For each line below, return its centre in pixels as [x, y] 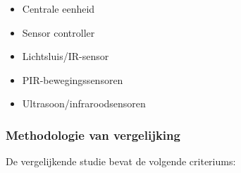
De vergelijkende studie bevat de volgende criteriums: [121, 161]
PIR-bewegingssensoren [73, 79]
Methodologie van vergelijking [93, 135]
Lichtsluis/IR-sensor [66, 56]
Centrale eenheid [58, 8]
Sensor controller [58, 32]
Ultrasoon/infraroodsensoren [84, 103]
